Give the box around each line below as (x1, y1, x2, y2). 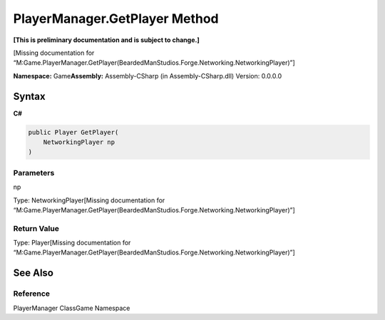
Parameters (13, 167, 55, 177)
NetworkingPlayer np (43, 138, 115, 146)
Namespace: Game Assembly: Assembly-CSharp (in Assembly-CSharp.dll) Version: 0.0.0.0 (13, 71, 282, 80)
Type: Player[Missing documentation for (13, 239, 131, 247)
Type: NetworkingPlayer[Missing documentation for (13, 196, 165, 205)
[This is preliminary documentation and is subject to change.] (13, 36, 200, 44)
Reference (13, 289, 50, 299)
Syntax (13, 90, 46, 103)
